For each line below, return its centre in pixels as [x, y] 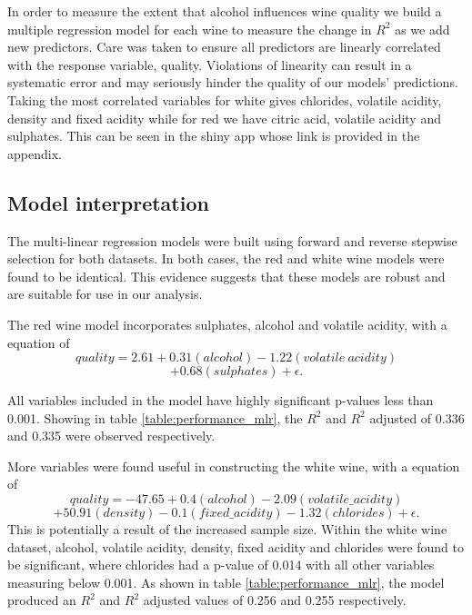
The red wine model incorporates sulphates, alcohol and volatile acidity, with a [227, 324]
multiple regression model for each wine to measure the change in [190, 29]
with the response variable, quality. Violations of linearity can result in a [210, 64]
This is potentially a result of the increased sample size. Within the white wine [227, 529]
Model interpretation [108, 202]
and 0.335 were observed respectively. [111, 436]
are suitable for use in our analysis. [105, 294]
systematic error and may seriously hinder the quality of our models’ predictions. [233, 82]
